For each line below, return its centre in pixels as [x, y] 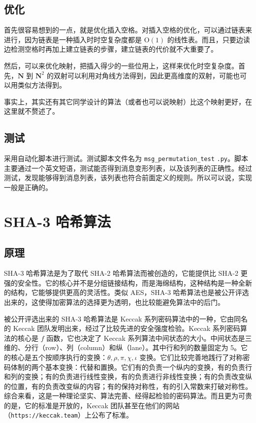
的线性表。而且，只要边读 [208, 39]
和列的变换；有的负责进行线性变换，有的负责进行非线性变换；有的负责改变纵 [128, 376]
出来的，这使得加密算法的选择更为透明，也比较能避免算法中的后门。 [114, 302]
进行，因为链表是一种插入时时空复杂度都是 [73, 39]
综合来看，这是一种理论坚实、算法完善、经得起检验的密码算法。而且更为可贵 [128, 396]
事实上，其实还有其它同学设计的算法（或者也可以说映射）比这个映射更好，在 [128, 101]
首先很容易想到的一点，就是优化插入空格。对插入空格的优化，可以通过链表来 [128, 30]
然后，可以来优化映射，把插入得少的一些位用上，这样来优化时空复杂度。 [121, 65]
